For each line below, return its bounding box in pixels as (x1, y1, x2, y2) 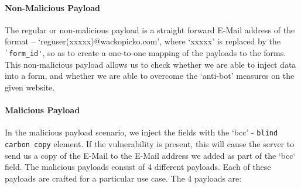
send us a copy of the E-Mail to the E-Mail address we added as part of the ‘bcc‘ (5, 149, 296, 161)
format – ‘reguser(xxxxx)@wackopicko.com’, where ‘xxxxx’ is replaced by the (5, 35, 281, 47)
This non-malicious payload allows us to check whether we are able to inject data (5, 58, 296, 70)
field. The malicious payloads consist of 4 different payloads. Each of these (5, 161, 271, 173)
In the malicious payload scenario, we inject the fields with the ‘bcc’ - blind (5, 126, 278, 138)
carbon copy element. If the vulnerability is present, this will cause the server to (5, 137, 295, 149)
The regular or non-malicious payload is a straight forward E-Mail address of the (5, 23, 295, 36)
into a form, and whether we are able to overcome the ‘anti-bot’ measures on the (5, 69, 295, 82)
